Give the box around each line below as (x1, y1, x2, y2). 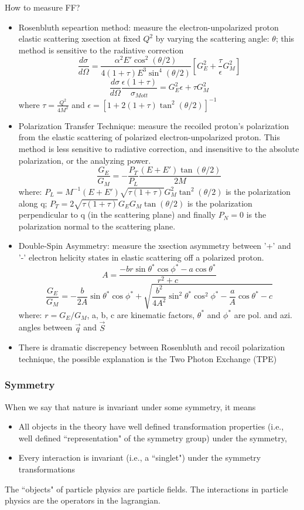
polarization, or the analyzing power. (18, 154, 151, 166)
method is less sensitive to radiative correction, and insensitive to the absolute (18, 143, 299, 155)
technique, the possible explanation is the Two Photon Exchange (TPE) (18, 352, 277, 364)
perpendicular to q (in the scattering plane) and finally (18, 208, 216, 221)
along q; (18, 197, 47, 209)
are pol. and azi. (234, 308, 292, 320)
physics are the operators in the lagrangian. (5, 494, 161, 506)
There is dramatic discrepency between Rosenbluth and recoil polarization (18, 341, 285, 353)
